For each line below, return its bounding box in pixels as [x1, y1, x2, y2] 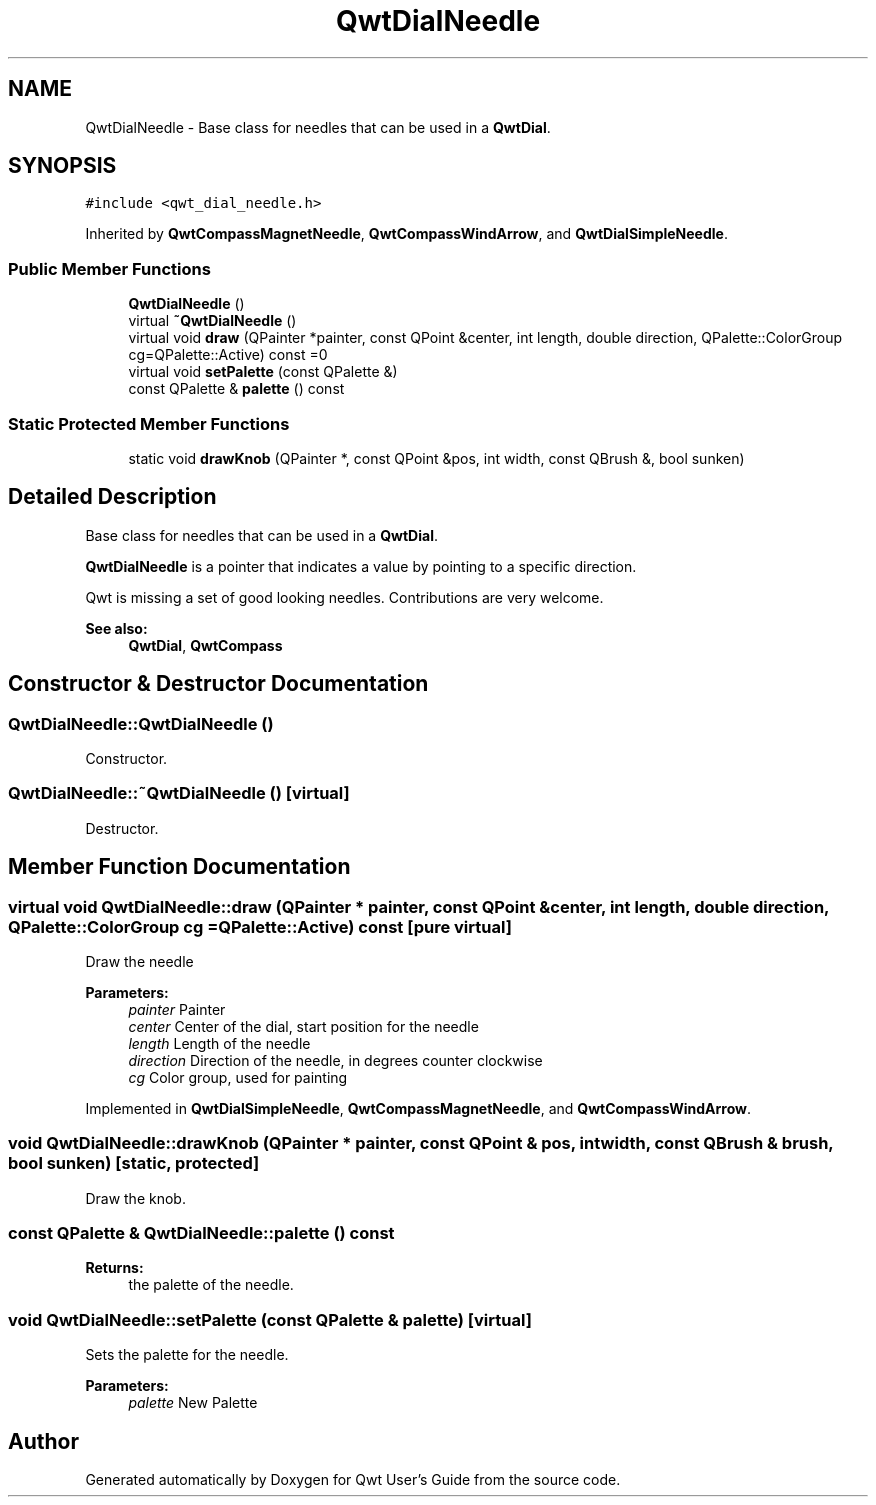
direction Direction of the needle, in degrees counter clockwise [128, 1051, 543, 1069]
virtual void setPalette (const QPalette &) [128, 363, 398, 381]
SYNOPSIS [8, 153, 117, 179]
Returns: [85, 1259, 144, 1277]
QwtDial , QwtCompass [128, 636, 283, 654]
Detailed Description [8, 484, 217, 510]
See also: [85, 619, 148, 637]
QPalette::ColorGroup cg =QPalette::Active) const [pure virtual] [8, 916, 512, 937]
